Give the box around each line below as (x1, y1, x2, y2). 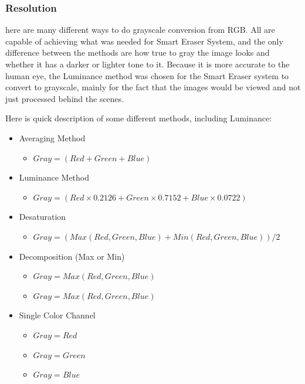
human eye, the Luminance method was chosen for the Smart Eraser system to (5, 69, 289, 81)
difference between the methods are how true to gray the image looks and (5, 46, 270, 59)
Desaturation (19, 210, 66, 223)
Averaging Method (19, 131, 86, 144)
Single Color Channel (19, 309, 96, 321)
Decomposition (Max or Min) (19, 250, 125, 262)
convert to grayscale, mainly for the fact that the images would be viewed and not (5, 81, 301, 93)
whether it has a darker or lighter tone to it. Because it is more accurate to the (5, 58, 290, 70)
